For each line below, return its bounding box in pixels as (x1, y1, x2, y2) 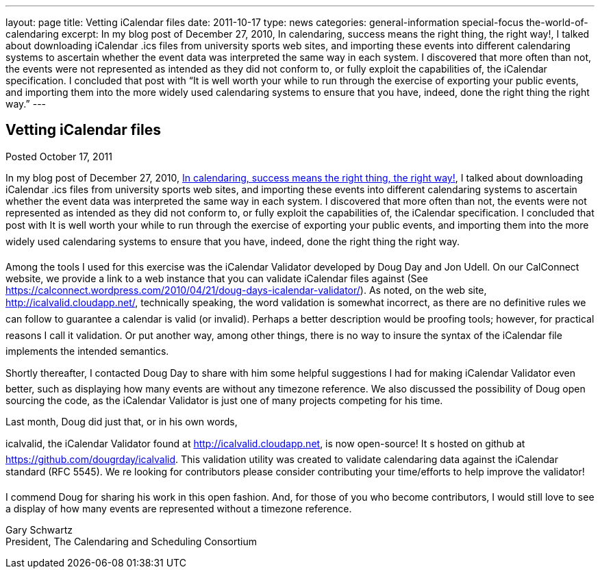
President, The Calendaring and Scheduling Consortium (5, 535, 258, 547)
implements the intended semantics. (5, 345, 169, 357)
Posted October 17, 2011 (5, 150, 112, 162)
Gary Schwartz (5, 523, 73, 536)
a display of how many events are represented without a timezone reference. (5, 502, 352, 514)
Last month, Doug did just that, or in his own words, (5, 415, 238, 427)
